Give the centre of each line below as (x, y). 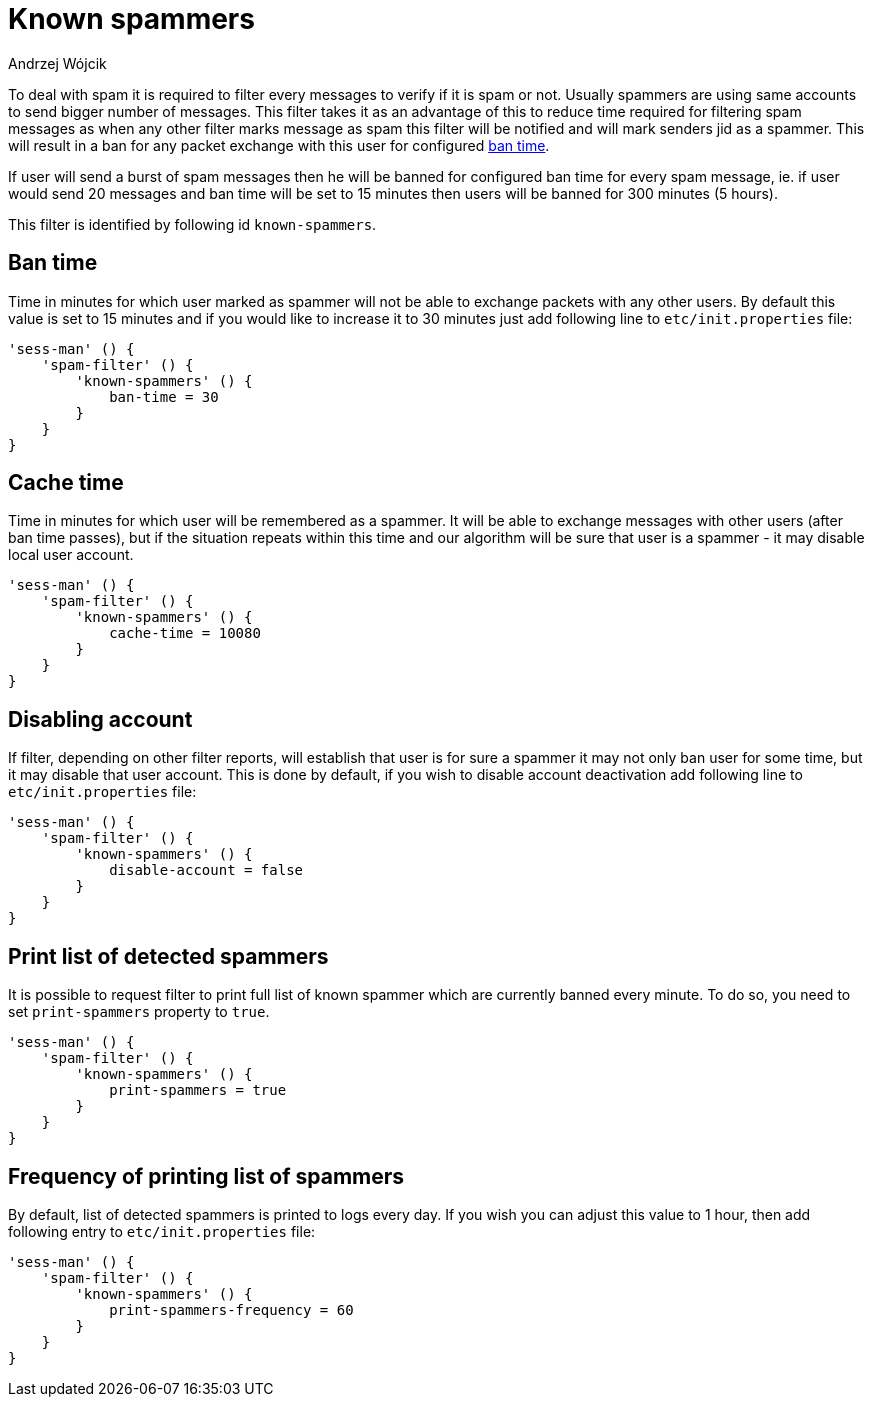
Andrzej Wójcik (57, 63)
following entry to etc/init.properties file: (162, 1231)
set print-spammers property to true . (139, 1012)
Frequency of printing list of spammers (206, 1176)
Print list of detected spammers (168, 956)
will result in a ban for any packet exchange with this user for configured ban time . (279, 145)
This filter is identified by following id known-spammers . (192, 224)
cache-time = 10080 (185, 633)
